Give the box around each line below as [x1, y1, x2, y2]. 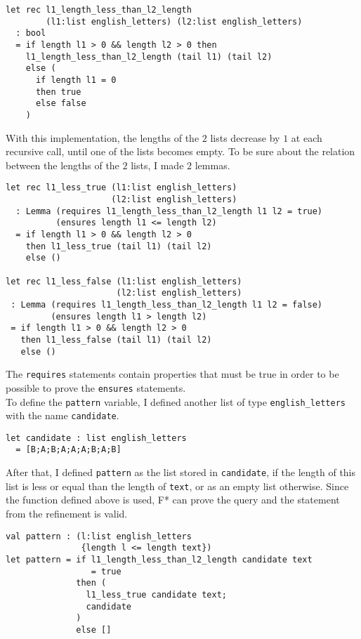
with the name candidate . [6, 408, 119, 423]
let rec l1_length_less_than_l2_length [6, 5, 192, 15]
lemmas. [195, 157, 230, 172]
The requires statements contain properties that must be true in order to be [6, 367, 339, 381]
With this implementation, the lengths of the [6, 130, 199, 145]
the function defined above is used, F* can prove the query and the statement [6, 492, 340, 507]
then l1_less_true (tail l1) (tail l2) [25, 241, 212, 251]
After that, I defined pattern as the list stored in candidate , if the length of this [6, 465, 356, 480]
